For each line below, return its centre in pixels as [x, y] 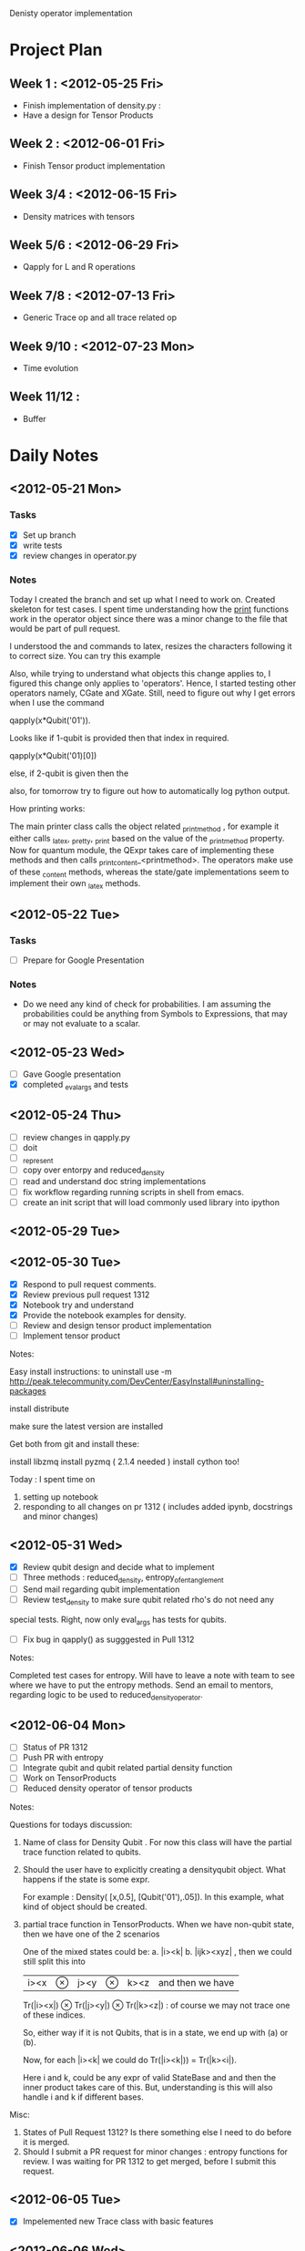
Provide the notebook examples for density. [104, 1316]
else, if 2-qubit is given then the [69, 773]
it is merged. [46, 2142]
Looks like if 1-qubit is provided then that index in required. [119, 738]
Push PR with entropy [63, 1758]
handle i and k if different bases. [83, 2097]
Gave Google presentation [71, 1074]
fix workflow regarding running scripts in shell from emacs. [133, 1192]
